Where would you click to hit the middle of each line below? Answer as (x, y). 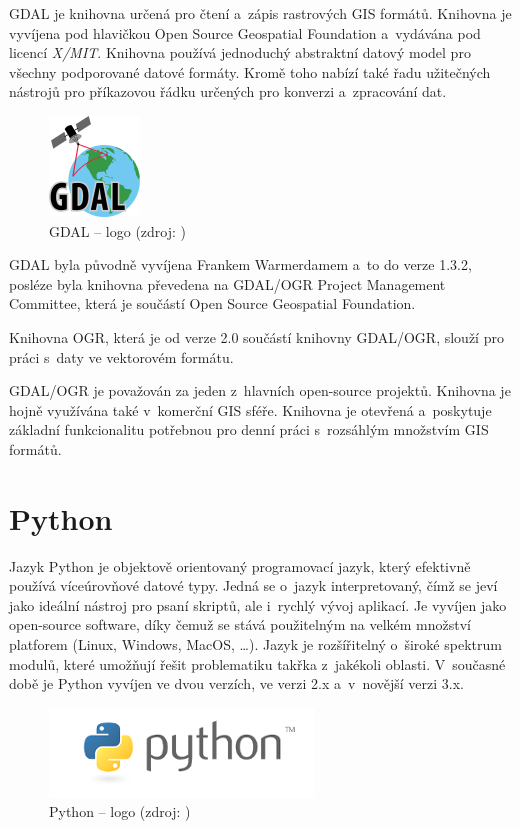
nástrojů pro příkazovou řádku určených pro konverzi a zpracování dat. (228, 91)
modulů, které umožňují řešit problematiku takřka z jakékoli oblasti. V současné (257, 663)
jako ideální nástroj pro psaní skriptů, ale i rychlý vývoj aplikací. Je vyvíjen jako (258, 604)
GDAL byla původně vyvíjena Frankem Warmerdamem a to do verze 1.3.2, (240, 264)
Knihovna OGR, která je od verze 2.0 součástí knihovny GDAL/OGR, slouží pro (256, 336)
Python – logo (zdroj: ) (120, 811)
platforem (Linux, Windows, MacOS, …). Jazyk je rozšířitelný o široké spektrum (255, 644)
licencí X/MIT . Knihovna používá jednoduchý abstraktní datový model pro (240, 52)
